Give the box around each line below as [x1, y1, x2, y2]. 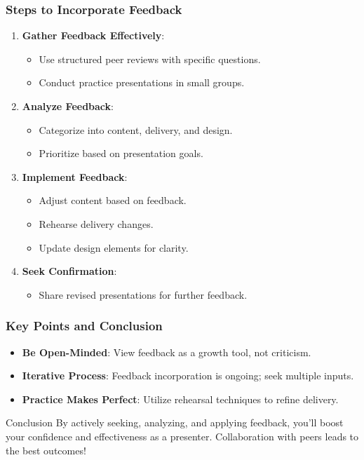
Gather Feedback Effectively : [22, 28, 165, 43]
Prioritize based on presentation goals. [39, 146, 203, 161]
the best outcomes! [6, 442, 86, 457]
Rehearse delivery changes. [39, 216, 154, 231]
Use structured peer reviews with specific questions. [39, 51, 261, 66]
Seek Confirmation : [22, 264, 117, 278]
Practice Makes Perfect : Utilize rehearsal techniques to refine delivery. [22, 391, 339, 406]
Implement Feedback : [22, 169, 128, 184]
